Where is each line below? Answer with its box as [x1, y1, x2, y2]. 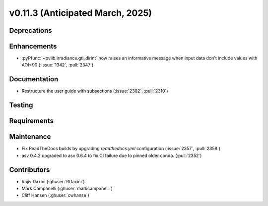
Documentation [9, 75, 59, 84]
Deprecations [9, 26, 52, 35]
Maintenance [9, 133, 51, 141]
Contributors [9, 165, 50, 174]
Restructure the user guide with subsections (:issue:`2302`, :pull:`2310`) [21, 88, 168, 94]
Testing [9, 101, 33, 109]
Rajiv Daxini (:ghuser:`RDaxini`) [21, 178, 85, 184]
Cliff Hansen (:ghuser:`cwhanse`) [21, 192, 89, 198]
